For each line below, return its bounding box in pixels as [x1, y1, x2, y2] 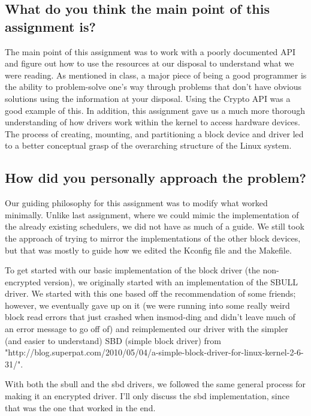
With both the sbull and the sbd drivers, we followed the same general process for [5, 378, 306, 390]
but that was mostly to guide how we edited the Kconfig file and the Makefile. [5, 243, 292, 256]
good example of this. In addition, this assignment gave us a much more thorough [5, 104, 305, 116]
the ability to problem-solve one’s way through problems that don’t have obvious [5, 80, 302, 93]
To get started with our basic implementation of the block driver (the [5, 264, 260, 276]
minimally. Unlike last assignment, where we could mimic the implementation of [5, 208, 299, 221]
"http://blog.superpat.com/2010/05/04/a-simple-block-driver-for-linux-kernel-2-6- [5, 346, 304, 358]
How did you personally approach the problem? [5, 168, 306, 187]
